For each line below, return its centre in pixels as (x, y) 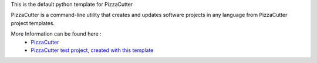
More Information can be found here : (56, 34)
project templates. (33, 23)
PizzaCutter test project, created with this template (92, 50)
